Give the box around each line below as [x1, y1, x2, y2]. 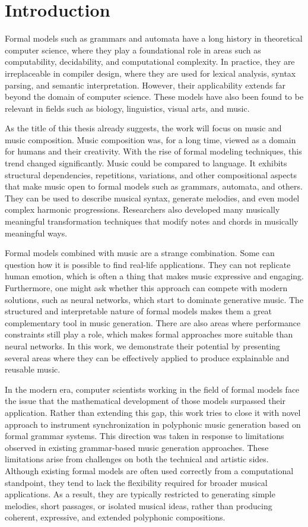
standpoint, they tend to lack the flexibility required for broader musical [5, 476, 268, 488]
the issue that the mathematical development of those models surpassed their [5, 395, 286, 407]
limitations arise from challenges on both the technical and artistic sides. [5, 453, 269, 465]
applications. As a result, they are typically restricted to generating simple [5, 488, 275, 500]
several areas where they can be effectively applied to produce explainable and [5, 351, 290, 364]
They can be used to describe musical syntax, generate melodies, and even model [5, 191, 300, 204]
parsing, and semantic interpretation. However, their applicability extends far [5, 78, 286, 91]
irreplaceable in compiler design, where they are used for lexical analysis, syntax [5, 67, 296, 79]
